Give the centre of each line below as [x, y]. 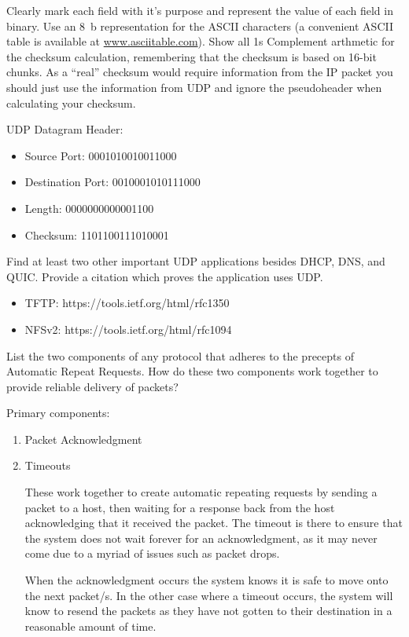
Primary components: [58, 413]
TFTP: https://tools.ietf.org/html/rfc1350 [127, 303]
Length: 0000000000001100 [89, 208]
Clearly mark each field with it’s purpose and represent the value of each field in [200, 10]
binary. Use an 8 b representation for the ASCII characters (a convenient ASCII [200, 26]
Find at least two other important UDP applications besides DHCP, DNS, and [196, 261]
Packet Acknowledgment [83, 439]
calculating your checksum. [71, 103]
